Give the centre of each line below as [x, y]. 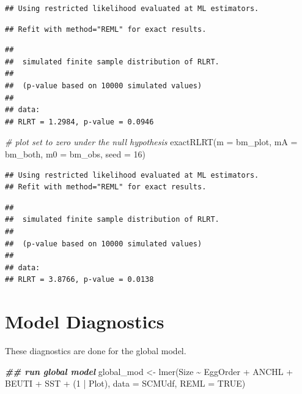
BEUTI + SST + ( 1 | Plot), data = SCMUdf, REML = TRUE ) [125, 383]
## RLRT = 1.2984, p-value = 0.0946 [79, 122]
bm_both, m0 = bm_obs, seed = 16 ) [75, 153]
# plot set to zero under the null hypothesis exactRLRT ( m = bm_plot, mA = [151, 142]
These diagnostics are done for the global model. [96, 350]
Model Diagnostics [85, 321]
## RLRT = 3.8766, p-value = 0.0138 [79, 280]
